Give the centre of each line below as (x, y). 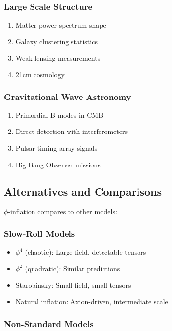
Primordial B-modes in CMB (59, 115)
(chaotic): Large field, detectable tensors (86, 252)
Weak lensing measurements (58, 58)
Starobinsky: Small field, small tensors (73, 285)
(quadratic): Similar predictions (72, 268)
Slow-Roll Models (40, 233)
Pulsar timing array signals (56, 148)
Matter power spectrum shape (61, 25)
